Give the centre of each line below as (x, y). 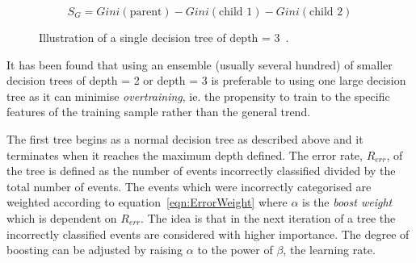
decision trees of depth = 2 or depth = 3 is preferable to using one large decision (206, 80)
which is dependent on (62, 217)
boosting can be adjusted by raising (95, 250)
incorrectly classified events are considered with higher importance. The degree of (208, 234)
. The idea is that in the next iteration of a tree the (268, 217)
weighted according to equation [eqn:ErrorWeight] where (147, 202)
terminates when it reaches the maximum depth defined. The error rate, (185, 154)
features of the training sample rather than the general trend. (159, 112)
